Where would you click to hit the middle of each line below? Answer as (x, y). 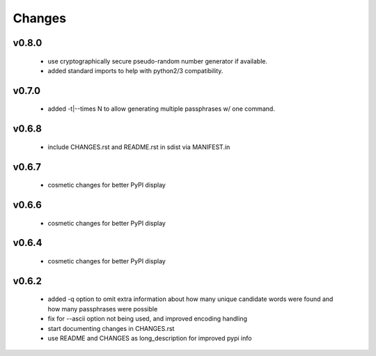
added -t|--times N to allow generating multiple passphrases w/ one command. (161, 109)
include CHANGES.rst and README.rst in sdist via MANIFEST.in (139, 147)
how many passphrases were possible (103, 309)
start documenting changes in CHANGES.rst (111, 328)
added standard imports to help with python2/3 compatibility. (135, 70)
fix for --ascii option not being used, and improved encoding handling (147, 319)
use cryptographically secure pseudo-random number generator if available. (158, 61)
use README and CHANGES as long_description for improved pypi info (150, 338)
